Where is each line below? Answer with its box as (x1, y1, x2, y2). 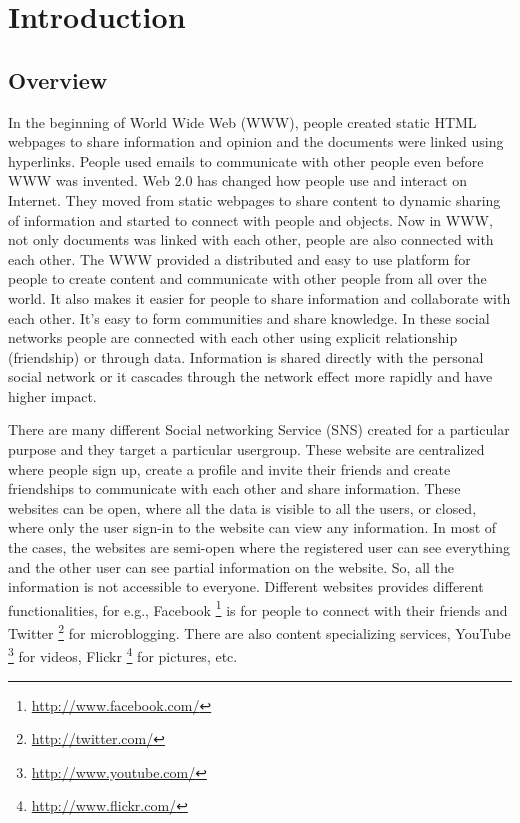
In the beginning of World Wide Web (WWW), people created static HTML (8, 111, 477, 132)
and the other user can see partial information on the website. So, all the (8, 556, 455, 577)
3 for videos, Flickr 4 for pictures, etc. (8, 643, 238, 666)
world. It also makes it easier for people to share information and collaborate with (8, 287, 511, 308)
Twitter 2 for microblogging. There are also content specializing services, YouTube (8, 620, 511, 643)
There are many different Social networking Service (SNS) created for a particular (8, 419, 510, 440)
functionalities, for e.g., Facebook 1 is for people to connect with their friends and (8, 596, 508, 620)
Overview (8, 64, 108, 95)
